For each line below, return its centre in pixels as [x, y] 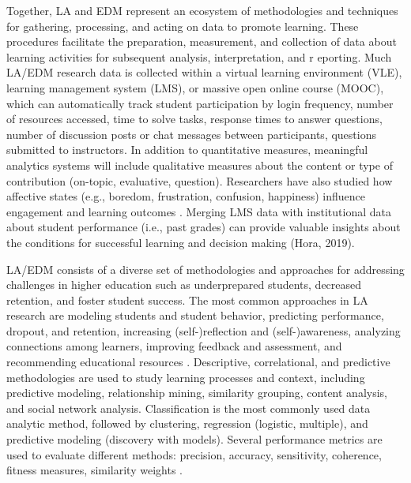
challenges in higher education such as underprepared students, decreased [184, 285]
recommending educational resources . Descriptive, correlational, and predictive [198, 362]
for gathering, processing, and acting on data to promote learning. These [183, 26]
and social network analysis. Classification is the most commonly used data [189, 408]
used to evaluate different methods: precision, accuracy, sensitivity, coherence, [194, 454]
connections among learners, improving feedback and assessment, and [174, 346]
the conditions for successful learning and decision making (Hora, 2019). [181, 242]
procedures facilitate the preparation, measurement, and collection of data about [202, 41]
